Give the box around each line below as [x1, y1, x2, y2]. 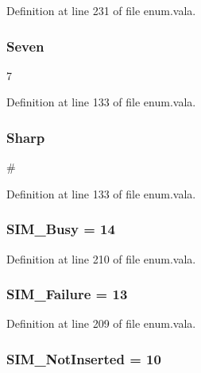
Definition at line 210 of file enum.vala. [6, 250, 196, 267]
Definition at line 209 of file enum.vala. [6, 315, 196, 332]
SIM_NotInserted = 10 [6, 348, 161, 368]
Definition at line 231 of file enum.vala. [6, 2, 196, 18]
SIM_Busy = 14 [6, 219, 115, 239]
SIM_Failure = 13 [6, 284, 128, 304]
